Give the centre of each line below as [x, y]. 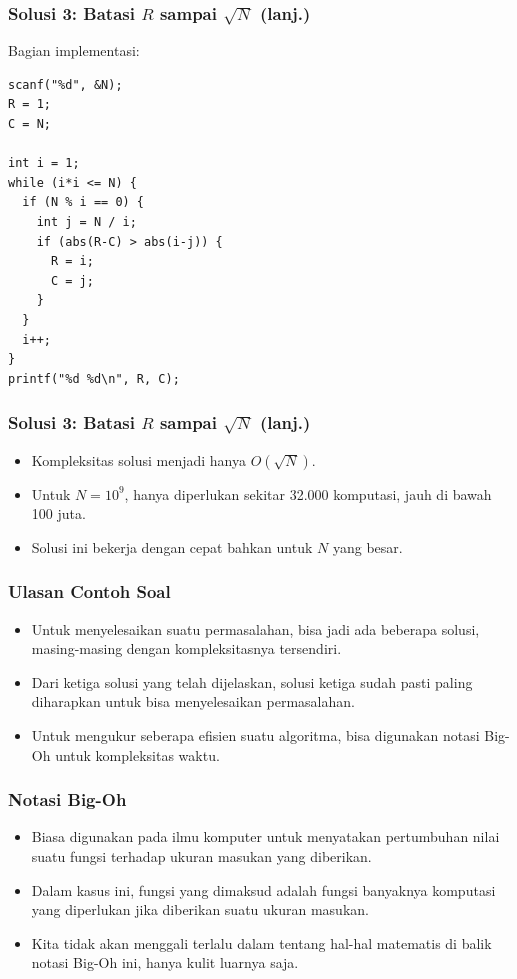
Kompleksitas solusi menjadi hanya [138, 459]
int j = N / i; [86, 221]
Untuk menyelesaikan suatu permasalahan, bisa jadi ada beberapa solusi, [255, 628]
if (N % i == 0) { [83, 202]
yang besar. [367, 546]
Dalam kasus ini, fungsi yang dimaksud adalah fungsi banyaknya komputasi [263, 889]
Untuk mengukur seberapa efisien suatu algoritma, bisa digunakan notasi [255, 734]
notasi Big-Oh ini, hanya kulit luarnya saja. [165, 962]
